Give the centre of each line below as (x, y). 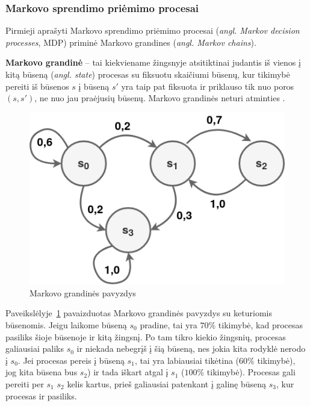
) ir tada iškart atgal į (128, 372)
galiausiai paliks (35, 348)
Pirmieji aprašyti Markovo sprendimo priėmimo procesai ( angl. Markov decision (153, 30)
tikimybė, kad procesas (261, 325)
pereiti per (25, 383)
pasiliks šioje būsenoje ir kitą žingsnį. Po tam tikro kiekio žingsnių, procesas (146, 336)
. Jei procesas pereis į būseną (71, 360)
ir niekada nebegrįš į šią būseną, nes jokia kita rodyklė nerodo (191, 348)
